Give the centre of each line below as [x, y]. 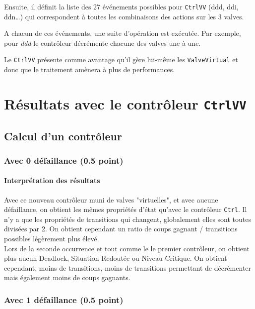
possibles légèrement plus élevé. [52, 239]
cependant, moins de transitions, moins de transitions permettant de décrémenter [128, 267]
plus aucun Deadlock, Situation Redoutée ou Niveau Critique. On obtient [116, 258]
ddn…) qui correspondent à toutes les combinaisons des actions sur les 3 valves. [124, 16]
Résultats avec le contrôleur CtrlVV [125, 103]
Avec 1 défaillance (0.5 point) [64, 299]
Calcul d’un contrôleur [63, 136]
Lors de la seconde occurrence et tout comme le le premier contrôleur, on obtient [127, 248]
